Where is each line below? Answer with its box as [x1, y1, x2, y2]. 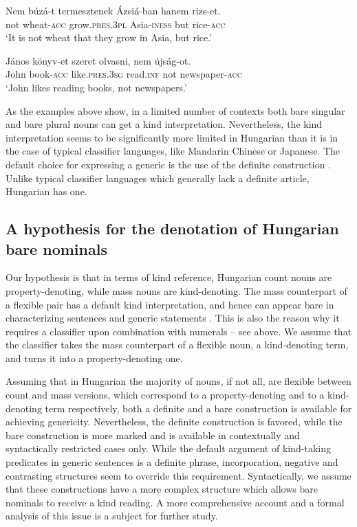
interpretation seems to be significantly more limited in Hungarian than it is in [6, 130, 338, 144]
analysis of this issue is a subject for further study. [6, 508, 218, 523]
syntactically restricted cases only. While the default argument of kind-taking [6, 441, 331, 456]
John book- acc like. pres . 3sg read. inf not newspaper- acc [6, 67, 243, 81]
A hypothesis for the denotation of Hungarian [6, 218, 339, 239]
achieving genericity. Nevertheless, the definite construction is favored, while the [6, 414, 343, 429]
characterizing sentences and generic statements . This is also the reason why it [6, 311, 340, 325]
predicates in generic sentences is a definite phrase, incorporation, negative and [6, 455, 338, 469]
